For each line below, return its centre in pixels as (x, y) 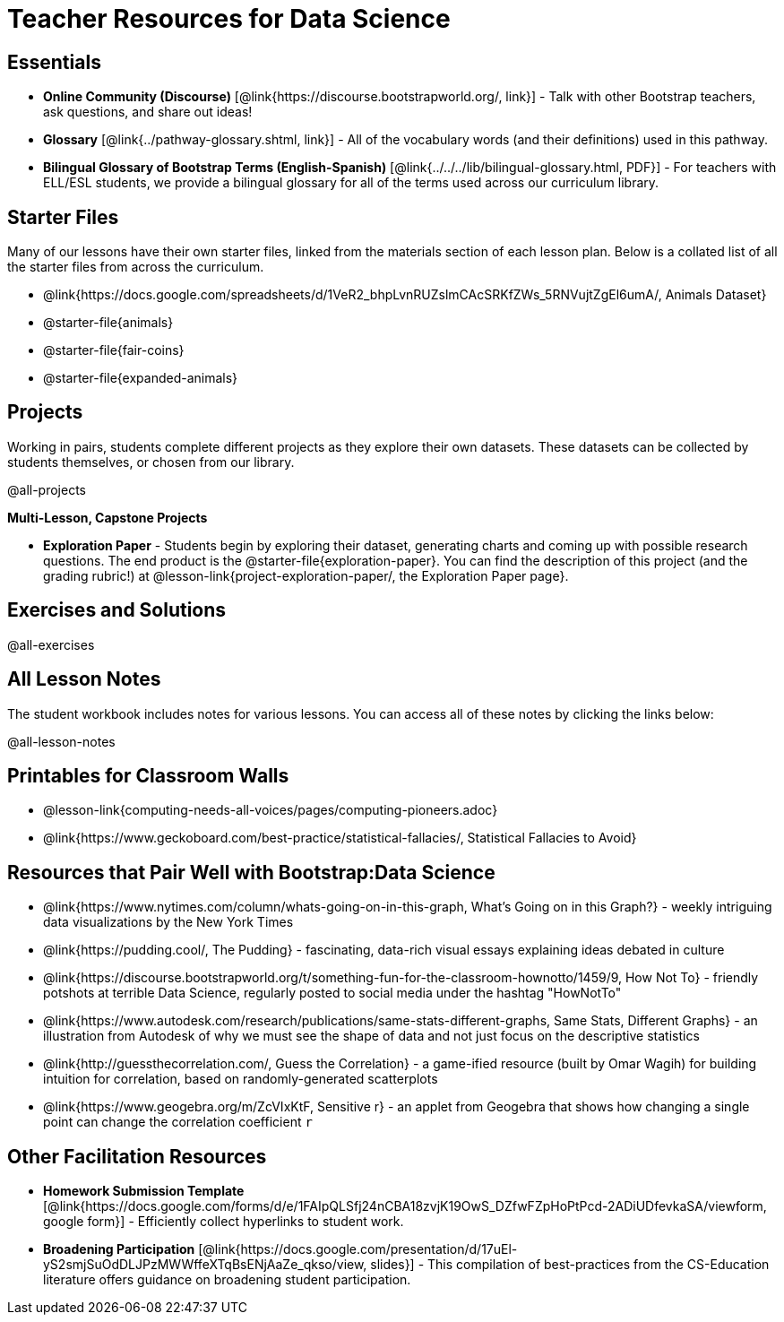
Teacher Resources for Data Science (229, 19)
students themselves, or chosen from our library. (151, 462)
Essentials (54, 62)
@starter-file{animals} (108, 323)
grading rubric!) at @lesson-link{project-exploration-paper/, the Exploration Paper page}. (306, 575)
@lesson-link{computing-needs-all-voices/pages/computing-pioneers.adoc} (271, 810)
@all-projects (47, 489)
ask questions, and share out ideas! (148, 112)
